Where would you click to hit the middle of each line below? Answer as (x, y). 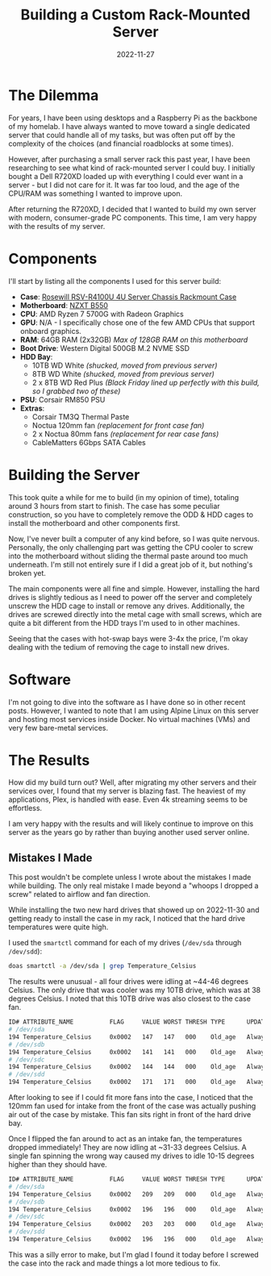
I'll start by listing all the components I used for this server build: (115, 281)
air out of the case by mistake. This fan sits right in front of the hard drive (130, 1114)
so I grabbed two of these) (76, 391)
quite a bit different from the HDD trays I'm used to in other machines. (124, 623)
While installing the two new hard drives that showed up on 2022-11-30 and (134, 910)
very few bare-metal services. (58, 728)
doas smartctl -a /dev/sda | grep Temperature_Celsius (102, 966)
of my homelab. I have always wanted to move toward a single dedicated (129, 126)
